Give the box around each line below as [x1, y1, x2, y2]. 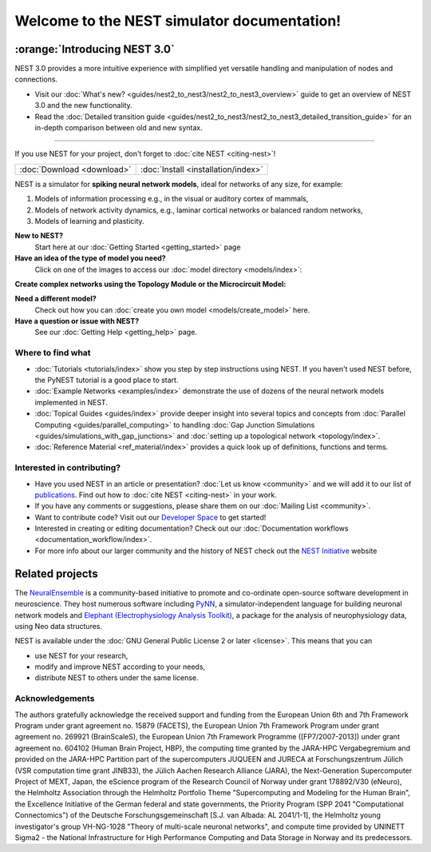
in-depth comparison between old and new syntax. [34, 123, 203, 133]
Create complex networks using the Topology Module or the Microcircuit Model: [14, 279, 287, 289]
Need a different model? [14, 294, 97, 304]
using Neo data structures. [14, 621, 103, 631]
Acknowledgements [14, 693, 95, 704]
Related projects [14, 567, 99, 580]
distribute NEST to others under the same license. [34, 673, 199, 683]
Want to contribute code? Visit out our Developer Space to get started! [34, 512, 267, 522]
